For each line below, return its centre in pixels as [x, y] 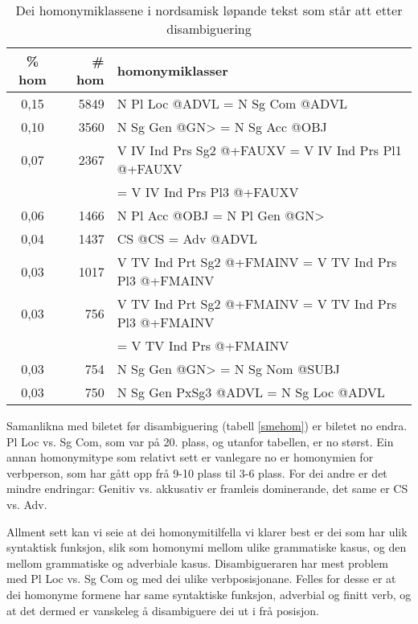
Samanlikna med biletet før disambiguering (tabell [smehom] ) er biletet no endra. [207, 425]
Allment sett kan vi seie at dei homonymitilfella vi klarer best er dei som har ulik [207, 531]
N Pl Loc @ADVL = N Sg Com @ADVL [232, 103]
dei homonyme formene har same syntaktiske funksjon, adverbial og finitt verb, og [209, 594]
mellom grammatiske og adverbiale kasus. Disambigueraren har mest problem [197, 562]
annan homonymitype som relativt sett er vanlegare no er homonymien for [190, 457]
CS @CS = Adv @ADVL [187, 238]
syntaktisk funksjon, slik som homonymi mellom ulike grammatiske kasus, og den [207, 547]
